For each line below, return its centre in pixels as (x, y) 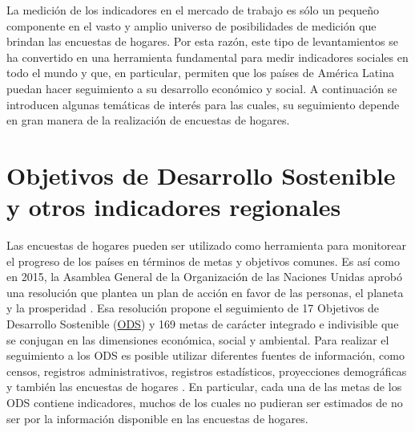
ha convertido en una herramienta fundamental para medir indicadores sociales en (207, 57)
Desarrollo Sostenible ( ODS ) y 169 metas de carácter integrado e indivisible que (203, 324)
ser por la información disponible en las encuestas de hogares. (157, 418)
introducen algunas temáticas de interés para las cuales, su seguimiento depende (203, 104)
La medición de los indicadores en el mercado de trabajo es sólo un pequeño (193, 10)
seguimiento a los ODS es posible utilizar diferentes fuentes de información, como (205, 355)
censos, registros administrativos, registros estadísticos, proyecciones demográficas (207, 371)
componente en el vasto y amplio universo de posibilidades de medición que (191, 25)
